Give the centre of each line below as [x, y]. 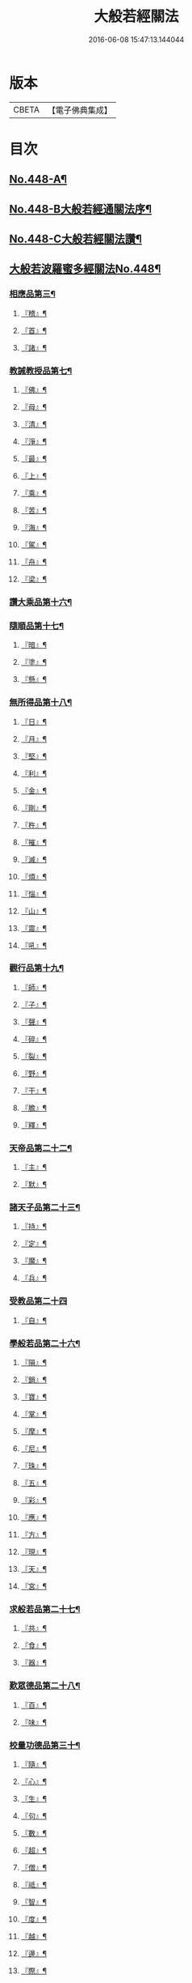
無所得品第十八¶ [41, 703]
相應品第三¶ [32, 294]
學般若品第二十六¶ [45, 1343]
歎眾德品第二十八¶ [45, 1686]
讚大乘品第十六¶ [41, 602]
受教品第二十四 [38, 1301]
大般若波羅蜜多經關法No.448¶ [85, 269]
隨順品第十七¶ [36, 626]
